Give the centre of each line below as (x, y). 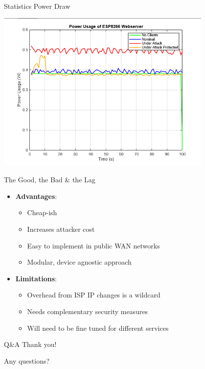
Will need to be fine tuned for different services (98, 328)
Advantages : (36, 196)
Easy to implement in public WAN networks (93, 245)
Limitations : (36, 278)
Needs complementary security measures (88, 311)
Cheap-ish (42, 212)
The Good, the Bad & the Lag (50, 180)
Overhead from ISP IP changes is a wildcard (94, 295)
